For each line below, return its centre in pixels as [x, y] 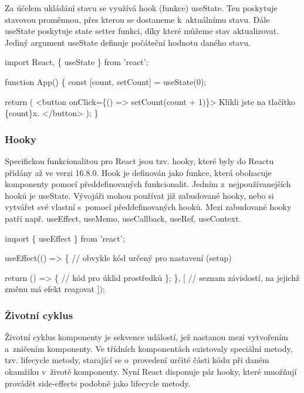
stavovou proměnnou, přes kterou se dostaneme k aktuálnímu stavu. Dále [137, 19]
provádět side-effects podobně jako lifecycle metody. [98, 383]
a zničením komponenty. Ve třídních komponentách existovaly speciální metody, [149, 348]
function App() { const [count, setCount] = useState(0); [106, 81]
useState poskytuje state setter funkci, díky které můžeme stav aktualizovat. [142, 31]
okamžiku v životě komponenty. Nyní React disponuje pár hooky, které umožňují [151, 371]
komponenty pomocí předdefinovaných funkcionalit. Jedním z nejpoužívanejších [148, 184]
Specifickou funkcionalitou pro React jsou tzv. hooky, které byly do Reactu [139, 160]
